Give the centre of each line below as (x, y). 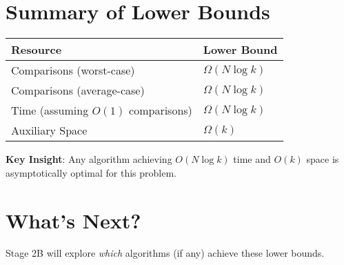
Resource (37, 50)
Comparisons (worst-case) (73, 70)
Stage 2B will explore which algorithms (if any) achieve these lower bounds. (165, 253)
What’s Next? (73, 220)
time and (252, 159)
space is (323, 159)
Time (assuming (50, 110)
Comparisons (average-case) (78, 90)
